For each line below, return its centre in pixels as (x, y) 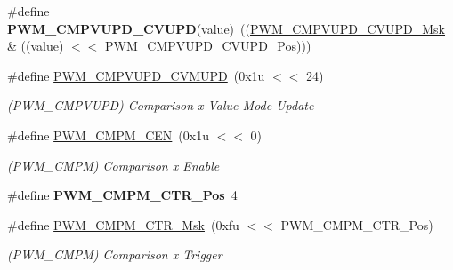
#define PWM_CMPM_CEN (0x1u (108, 135)
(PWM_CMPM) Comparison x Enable (113, 165)
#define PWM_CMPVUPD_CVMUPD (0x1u (136, 75)
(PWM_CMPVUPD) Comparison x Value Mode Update (161, 105)
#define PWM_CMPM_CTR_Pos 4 (122, 195)
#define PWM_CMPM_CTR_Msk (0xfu (123, 224)
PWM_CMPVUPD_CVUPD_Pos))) (208, 46)
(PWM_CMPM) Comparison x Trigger (115, 254)
